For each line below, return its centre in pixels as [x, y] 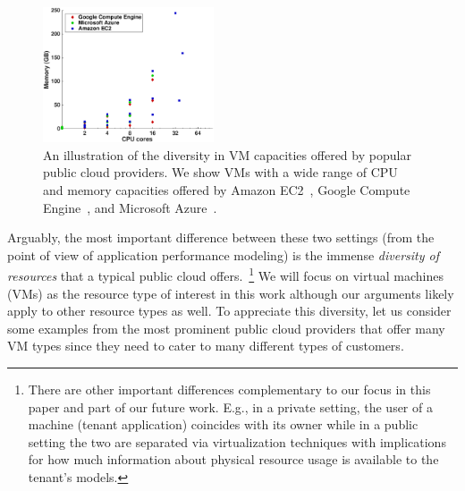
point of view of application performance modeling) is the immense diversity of [223, 254]
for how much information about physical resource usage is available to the [233, 459]
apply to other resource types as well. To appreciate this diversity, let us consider [229, 311]
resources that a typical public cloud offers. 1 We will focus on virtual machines [225, 275]
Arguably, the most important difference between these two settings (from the [221, 237]
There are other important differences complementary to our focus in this [229, 389]
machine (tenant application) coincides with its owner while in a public [223, 424]
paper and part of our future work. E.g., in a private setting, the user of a [230, 406]
